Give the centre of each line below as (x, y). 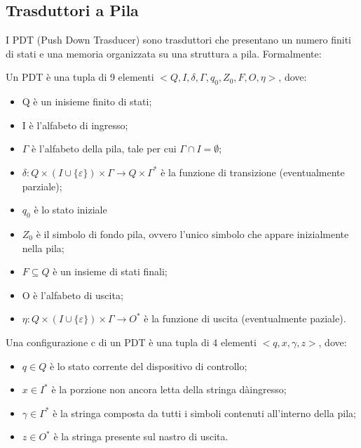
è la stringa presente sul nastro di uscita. (141, 436)
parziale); (42, 186)
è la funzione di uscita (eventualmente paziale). (245, 318)
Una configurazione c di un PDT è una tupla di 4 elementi (131, 342)
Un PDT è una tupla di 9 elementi (80, 77)
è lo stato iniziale (70, 210)
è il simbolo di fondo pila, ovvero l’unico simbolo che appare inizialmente (192, 233)
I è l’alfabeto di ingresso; (75, 125)
